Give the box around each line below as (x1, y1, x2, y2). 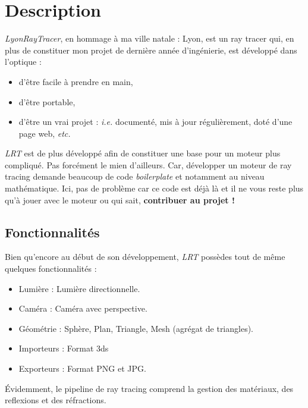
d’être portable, (18, 95, 76, 108)
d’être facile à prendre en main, (18, 75, 133, 87)
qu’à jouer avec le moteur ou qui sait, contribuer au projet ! (5, 193, 235, 206)
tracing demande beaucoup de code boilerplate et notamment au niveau (5, 170, 265, 183)
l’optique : (5, 55, 42, 68)
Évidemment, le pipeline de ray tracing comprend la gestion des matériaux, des (5, 382, 294, 394)
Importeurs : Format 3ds (18, 342, 109, 354)
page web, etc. (18, 127, 71, 139)
